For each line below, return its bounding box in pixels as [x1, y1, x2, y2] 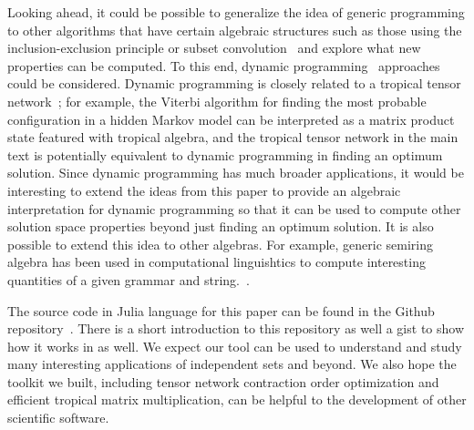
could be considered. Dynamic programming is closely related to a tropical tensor [7, 74, 461, 93]
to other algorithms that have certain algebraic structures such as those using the [7, 20, 462, 39]
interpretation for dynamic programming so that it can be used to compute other [7, 199, 461, 218]
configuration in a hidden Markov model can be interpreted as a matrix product [7, 109, 455, 128]
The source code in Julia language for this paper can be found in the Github [7, 301, 435, 320]
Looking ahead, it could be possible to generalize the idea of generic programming [7, 3, 465, 21]
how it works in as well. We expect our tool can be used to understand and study [7, 336, 462, 355]
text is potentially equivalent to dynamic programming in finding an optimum [7, 145, 443, 164]
